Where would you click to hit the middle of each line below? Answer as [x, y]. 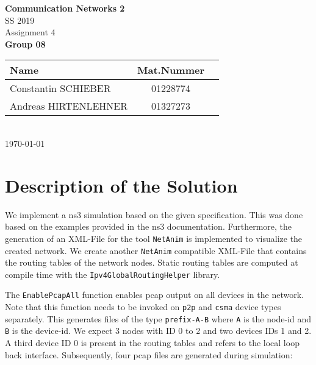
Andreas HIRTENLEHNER [69, 106]
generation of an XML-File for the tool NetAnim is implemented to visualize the [154, 238]
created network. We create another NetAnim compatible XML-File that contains [156, 250]
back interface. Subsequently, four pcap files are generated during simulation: [149, 354]
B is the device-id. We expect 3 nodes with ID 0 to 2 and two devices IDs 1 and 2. [158, 331]
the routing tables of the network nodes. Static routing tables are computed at [152, 262]
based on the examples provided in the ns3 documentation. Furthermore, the [148, 226]
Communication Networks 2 [65, 8]
